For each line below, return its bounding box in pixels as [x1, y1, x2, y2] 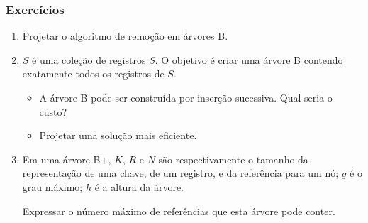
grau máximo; [22, 179, 83, 194]
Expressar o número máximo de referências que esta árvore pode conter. [22, 203, 335, 218]
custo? [39, 104, 67, 119]
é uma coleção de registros [32, 52, 146, 67]
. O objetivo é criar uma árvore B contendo [155, 52, 343, 67]
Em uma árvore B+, [22, 151, 111, 166]
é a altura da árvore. [94, 179, 184, 194]
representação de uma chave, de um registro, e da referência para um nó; [22, 165, 339, 180]
